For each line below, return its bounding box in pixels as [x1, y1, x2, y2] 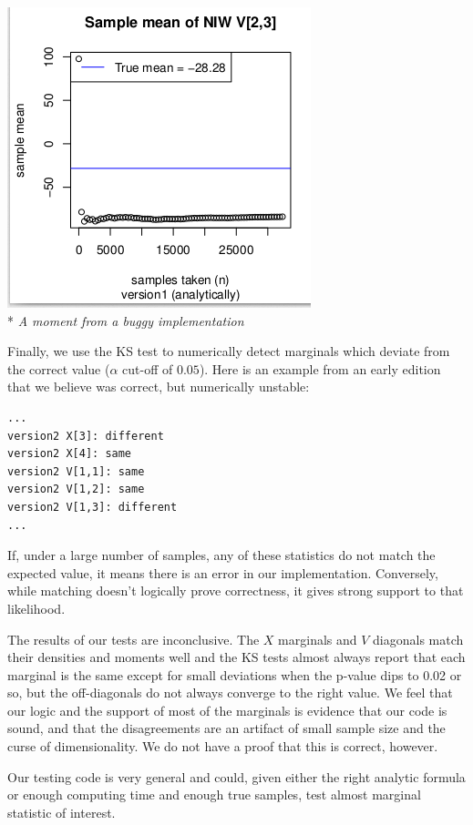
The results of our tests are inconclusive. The [7, 629, 260, 648]
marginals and [278, 629, 357, 648]
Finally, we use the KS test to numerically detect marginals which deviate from [7, 341, 450, 361]
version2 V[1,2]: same [7, 483, 145, 496]
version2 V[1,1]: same [7, 464, 145, 478]
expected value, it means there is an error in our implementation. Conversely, [7, 563, 438, 582]
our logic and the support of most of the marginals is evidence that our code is [7, 700, 447, 719]
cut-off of [122, 359, 173, 378]
